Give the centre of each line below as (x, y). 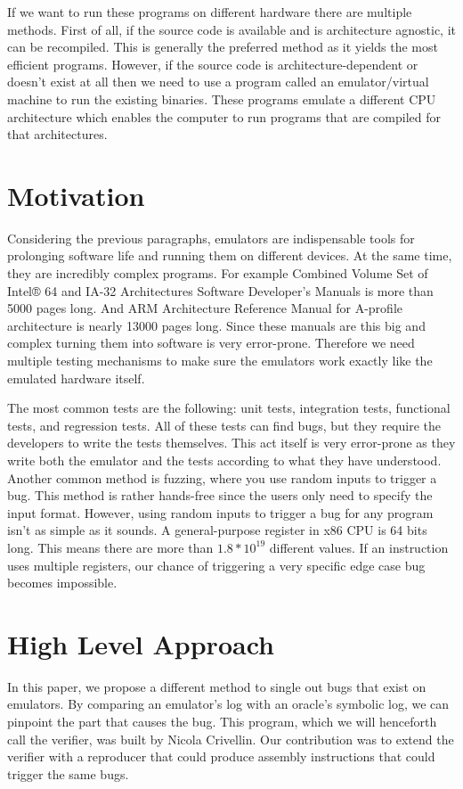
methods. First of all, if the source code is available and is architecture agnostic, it (232, 29)
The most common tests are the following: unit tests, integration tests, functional (229, 408)
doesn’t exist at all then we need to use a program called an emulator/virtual (218, 82)
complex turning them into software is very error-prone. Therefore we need (211, 343)
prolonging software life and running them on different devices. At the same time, (230, 255)
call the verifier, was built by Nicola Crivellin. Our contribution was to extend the (231, 739)
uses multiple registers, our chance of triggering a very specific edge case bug (216, 565)
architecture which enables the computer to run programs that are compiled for (224, 116)
